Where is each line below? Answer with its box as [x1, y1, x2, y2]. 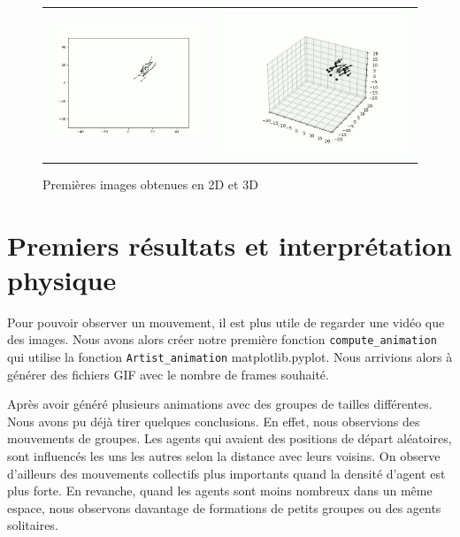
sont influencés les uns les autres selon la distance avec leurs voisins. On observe [7, 447, 441, 465]
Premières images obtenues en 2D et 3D [42, 174, 258, 193]
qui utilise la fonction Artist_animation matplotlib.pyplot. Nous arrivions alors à [7, 348, 453, 365]
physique [7, 261, 117, 297]
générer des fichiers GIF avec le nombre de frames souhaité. [7, 364, 329, 383]
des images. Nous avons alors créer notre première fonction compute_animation [7, 330, 437, 349]
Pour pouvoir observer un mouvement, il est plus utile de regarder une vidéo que [7, 312, 445, 331]
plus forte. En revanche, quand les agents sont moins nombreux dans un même [7, 481, 433, 500]
